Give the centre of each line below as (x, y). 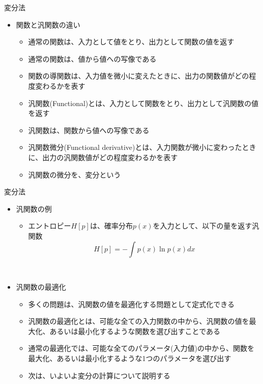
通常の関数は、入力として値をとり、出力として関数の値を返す (131, 42)
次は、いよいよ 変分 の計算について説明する (99, 375)
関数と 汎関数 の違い (48, 24)
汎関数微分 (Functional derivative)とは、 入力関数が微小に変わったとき (142, 147)
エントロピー (50, 226)
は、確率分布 (111, 226)
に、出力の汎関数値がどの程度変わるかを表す (103, 157)
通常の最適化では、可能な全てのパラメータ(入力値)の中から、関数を (141, 348)
